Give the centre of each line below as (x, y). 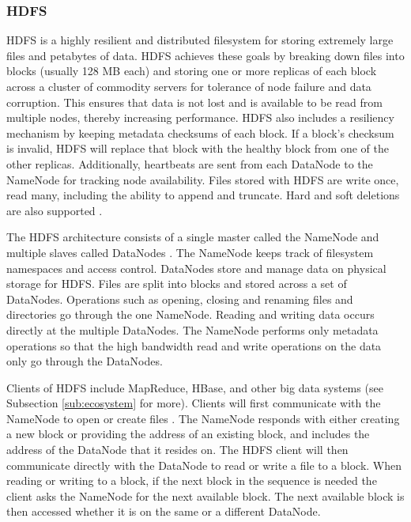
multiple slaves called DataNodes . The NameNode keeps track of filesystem (190, 252)
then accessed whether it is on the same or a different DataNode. (164, 511)
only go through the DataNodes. (85, 361)
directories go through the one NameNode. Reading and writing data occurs (190, 314)
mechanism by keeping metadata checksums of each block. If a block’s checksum (200, 132)
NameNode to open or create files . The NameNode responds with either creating (203, 418)
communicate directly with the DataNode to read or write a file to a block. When (204, 465)
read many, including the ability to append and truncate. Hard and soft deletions (203, 195)
